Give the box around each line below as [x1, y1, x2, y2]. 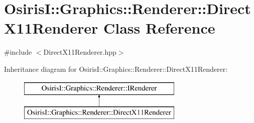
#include [4, 47, 32, 57]
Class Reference [103, 18, 215, 38]
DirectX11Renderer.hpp [43, 47, 116, 57]
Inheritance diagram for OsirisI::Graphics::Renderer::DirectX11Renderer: [4, 63, 228, 74]
